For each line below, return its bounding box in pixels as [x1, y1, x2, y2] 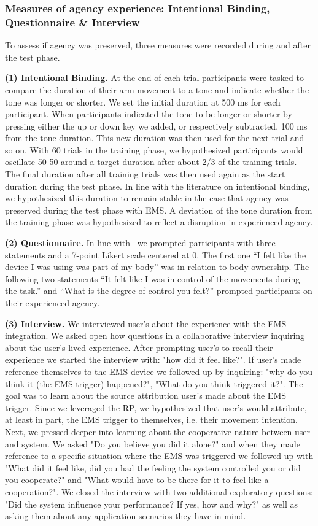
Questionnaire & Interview [5, 14, 140, 29]
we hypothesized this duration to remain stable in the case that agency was [5, 191, 289, 204]
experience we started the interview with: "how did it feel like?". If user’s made [5, 353, 301, 366]
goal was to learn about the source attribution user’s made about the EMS [5, 389, 287, 402]
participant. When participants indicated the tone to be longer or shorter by [5, 107, 292, 120]
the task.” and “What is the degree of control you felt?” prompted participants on [5, 284, 312, 297]
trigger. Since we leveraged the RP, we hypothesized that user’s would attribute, [5, 401, 307, 414]
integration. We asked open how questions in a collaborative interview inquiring [5, 329, 305, 342]
